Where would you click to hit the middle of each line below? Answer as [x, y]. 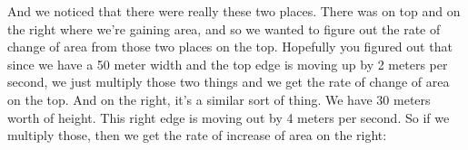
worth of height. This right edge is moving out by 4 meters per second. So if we [229, 117]
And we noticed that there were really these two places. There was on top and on [234, 11]
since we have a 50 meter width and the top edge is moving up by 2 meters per [228, 64]
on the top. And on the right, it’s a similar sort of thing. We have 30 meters [219, 99]
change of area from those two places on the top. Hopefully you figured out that [230, 47]
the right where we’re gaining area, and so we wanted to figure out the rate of [224, 28]
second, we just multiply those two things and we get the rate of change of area [229, 82]
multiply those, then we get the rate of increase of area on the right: [197, 135]
